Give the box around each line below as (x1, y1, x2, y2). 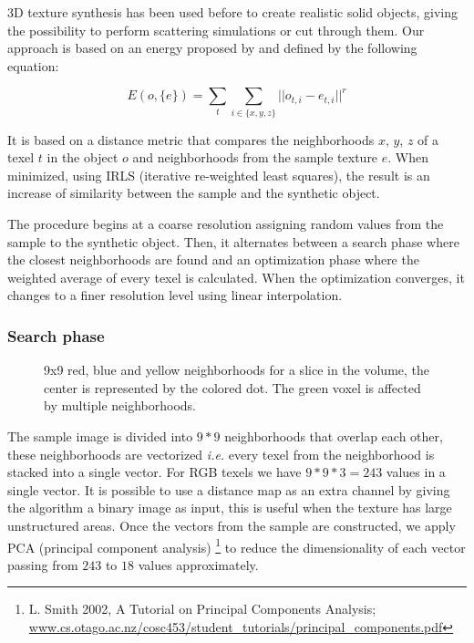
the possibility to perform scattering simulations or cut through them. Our (7, 20, 425, 39)
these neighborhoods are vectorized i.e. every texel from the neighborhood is (7, 444, 435, 463)
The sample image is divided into (7, 427, 193, 446)
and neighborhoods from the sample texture (132, 148, 378, 167)
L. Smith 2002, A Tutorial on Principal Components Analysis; (28, 599, 376, 618)
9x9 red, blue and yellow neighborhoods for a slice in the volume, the (44, 360, 430, 379)
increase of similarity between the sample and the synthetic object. (7, 183, 380, 202)
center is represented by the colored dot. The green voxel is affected (44, 378, 421, 397)
